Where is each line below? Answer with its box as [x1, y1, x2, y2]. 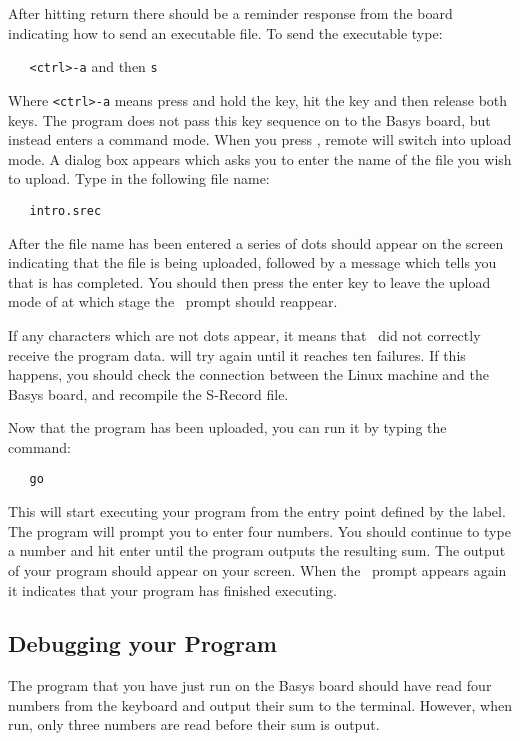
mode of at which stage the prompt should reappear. [8, 291, 338, 312]
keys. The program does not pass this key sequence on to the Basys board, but [8, 109, 491, 130]
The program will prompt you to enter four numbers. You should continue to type [8, 520, 511, 541]
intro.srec [29, 203, 102, 218]
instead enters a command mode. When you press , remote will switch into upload [8, 129, 512, 150]
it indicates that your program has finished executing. [8, 579, 337, 600]
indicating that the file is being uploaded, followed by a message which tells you [8, 252, 497, 273]
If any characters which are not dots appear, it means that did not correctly [8, 324, 481, 345]
